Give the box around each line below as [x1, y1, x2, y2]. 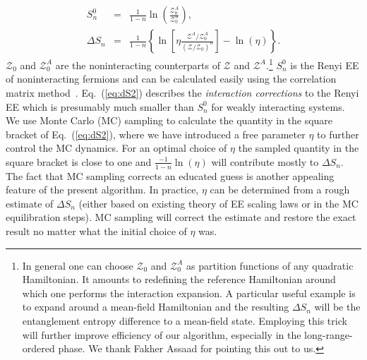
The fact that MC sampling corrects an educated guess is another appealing [6, 168, 335, 183]
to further [317, 126, 359, 141]
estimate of [6, 196, 54, 210]
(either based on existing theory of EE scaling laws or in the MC [78, 196, 359, 210]
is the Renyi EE [290, 57, 359, 72]
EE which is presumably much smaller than [6, 99, 194, 114]
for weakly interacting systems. [211, 99, 345, 114]
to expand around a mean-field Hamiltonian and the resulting [22, 299, 289, 314]
